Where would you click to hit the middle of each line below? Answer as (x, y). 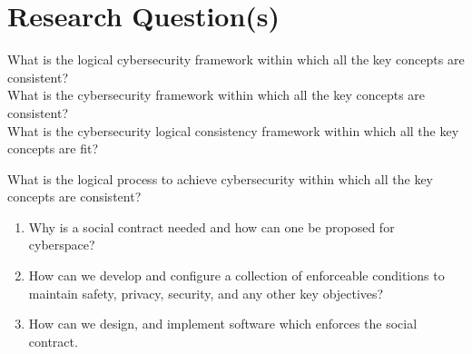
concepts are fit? (53, 148)
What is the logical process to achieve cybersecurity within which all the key (220, 178)
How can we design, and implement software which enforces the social (223, 324)
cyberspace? (62, 245)
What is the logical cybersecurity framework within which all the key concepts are (236, 59)
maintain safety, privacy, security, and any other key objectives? (206, 293)
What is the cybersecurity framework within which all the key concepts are (216, 95)
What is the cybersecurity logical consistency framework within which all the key (233, 130)
